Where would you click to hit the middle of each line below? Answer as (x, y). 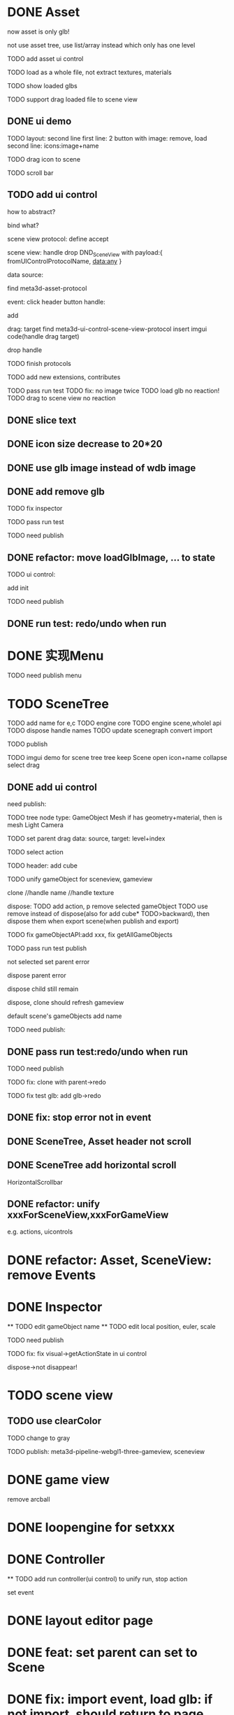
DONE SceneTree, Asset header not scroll (100, 1141)
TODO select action (36, 852)
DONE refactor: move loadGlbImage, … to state (111, 557)
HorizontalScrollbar (35, 1182)
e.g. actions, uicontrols (40, 1231)
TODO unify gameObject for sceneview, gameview (80, 880)
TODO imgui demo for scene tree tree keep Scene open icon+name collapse (117, 758)
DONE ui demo (39, 121)
